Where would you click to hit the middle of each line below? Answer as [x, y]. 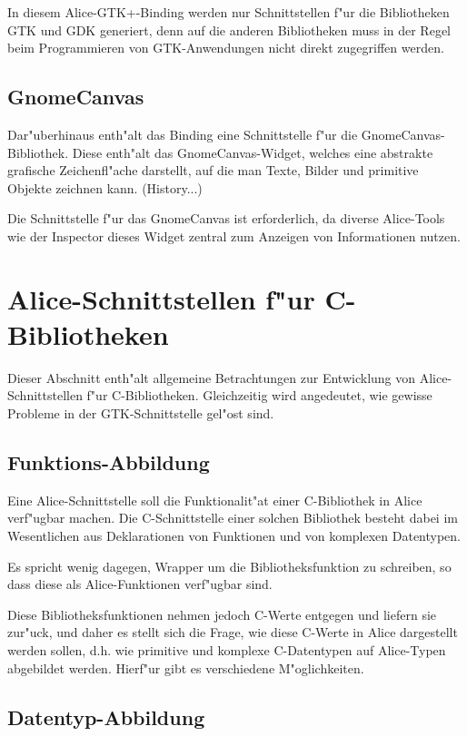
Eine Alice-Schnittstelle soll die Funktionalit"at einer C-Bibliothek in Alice [215, 500]
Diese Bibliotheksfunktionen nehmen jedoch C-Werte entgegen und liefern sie [222, 614]
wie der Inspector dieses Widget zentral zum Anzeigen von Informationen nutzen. [234, 236]
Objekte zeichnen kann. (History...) [105, 187]
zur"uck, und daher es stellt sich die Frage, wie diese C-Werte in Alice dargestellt [233, 632]
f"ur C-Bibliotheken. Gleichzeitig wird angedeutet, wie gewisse [259, 395]
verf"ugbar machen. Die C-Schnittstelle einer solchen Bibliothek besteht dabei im [233, 518]
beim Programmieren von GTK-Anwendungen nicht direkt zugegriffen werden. [226, 48]
